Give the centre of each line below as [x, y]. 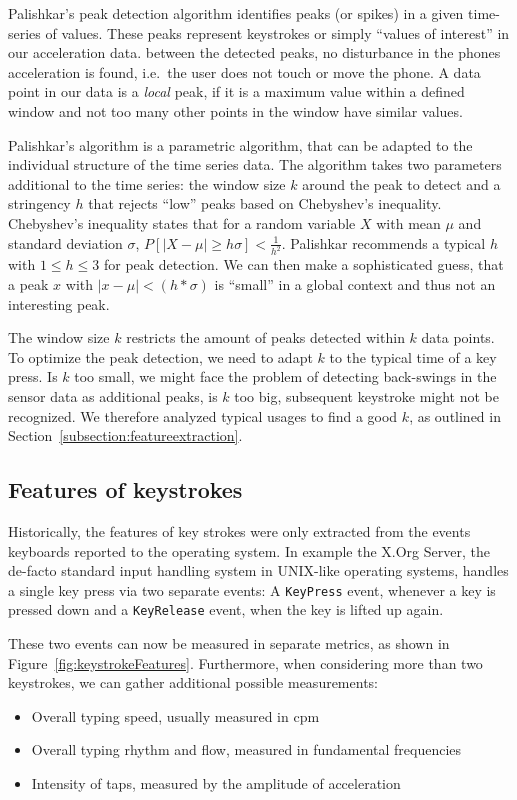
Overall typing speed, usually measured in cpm [175, 715]
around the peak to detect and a [401, 183]
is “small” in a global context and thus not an [355, 284]
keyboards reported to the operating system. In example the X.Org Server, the [249, 550]
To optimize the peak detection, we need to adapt [160, 356]
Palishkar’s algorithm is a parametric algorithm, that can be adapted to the [240, 144]
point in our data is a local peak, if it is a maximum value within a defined [236, 91]
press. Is [33, 376]
